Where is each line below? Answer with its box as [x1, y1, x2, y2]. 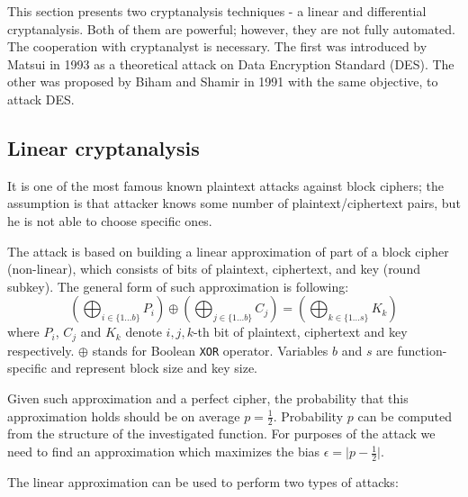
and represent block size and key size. [50, 358, 258, 377]
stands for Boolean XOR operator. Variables [92, 340, 328, 359]
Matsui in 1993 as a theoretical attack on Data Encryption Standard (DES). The [7, 54, 454, 73]
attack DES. [7, 89, 75, 108]
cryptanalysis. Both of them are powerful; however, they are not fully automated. [7, 19, 455, 38]
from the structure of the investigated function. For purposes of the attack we [7, 424, 436, 443]
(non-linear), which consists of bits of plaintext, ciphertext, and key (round [7, 259, 420, 278]
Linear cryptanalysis [7, 133, 200, 161]
